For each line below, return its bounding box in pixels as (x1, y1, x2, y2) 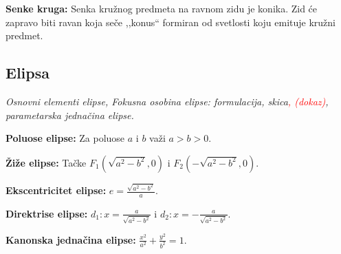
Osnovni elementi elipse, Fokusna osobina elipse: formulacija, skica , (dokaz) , (5, 94, 329, 108)
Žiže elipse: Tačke (5, 155, 87, 169)
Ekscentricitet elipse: (5, 183, 107, 198)
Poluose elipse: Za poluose (5, 131, 125, 145)
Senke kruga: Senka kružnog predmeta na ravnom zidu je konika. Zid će (5, 1, 318, 15)
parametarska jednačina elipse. (5, 107, 134, 122)
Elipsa (5, 62, 49, 83)
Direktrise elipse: (5, 206, 88, 220)
